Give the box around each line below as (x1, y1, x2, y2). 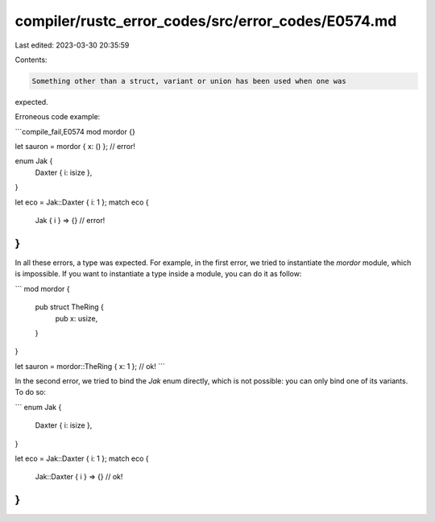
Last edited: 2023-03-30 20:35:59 (14, 40, 130, 50)
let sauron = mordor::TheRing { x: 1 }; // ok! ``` (14, 361, 165, 371)
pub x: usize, (55, 313, 98, 323)
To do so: (14, 387, 46, 397)
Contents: (14, 55, 48, 64)
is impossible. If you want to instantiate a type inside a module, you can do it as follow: (14, 269, 302, 279)
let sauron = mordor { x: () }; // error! (14, 142, 136, 151)
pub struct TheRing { (35, 302, 105, 312)
